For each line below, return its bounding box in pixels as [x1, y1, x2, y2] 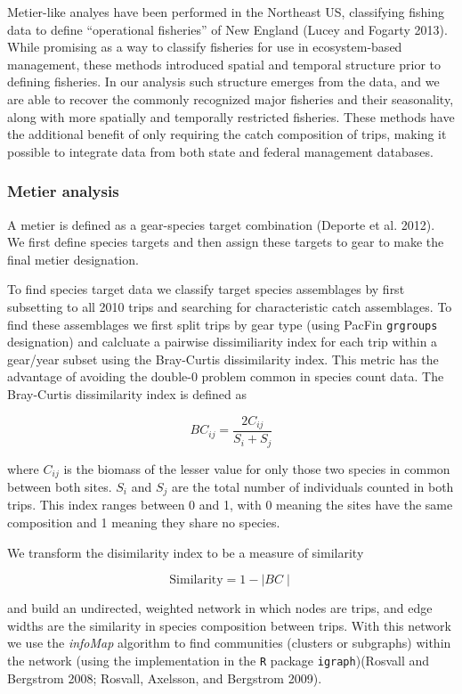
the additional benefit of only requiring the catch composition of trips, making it [7, 125, 447, 143]
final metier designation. [7, 249, 139, 268]
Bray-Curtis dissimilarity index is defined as [7, 384, 247, 403]
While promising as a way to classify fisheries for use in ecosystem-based [7, 37, 402, 56]
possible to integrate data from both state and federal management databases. [7, 142, 434, 160]
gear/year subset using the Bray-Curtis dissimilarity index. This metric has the [7, 349, 439, 368]
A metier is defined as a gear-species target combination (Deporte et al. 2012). [7, 215, 435, 233]
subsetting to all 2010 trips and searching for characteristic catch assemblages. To [7, 297, 452, 315]
